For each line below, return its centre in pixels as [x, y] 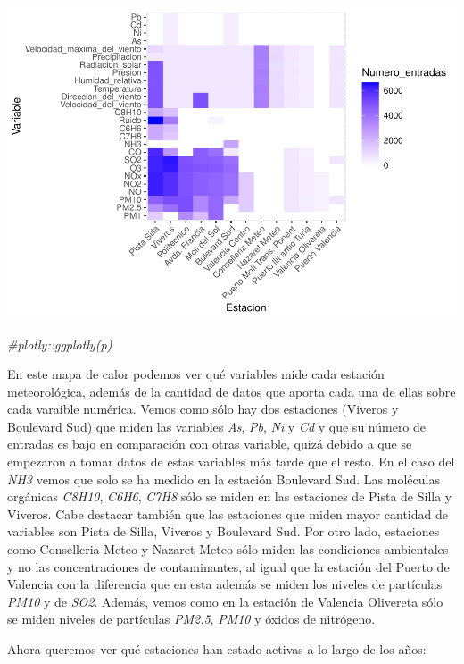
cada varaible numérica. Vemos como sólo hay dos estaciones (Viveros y [203, 409]
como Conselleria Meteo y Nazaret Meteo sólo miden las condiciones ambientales [228, 549]
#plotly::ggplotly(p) [60, 344]
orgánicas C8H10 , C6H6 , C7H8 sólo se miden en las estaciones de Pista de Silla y [230, 496]
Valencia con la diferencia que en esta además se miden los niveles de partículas [225, 584]
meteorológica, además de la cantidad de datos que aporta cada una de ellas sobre [232, 391]
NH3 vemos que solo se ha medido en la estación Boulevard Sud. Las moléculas [224, 479]
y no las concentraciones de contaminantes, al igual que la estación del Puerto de [228, 566]
